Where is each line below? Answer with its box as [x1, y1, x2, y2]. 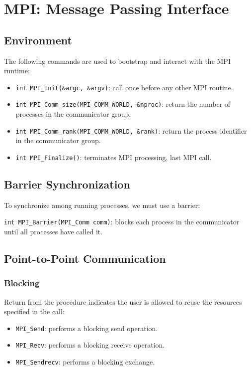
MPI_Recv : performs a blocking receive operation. [15, 340, 165, 350]
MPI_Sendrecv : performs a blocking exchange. [15, 357, 155, 367]
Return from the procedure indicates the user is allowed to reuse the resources [4, 296, 242, 307]
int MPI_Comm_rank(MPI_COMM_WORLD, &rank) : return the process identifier [15, 125, 247, 136]
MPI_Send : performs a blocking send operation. [15, 323, 158, 333]
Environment [4, 32, 72, 47]
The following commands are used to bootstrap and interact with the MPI [4, 55, 231, 66]
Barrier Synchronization [4, 176, 130, 191]
